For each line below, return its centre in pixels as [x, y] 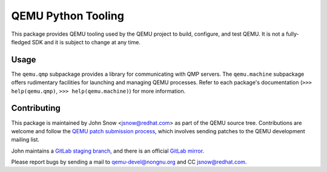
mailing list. [25, 140]
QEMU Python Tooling [68, 16]
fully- [292, 34]
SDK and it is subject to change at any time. [86, 42]
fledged [21, 42]
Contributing [36, 108]
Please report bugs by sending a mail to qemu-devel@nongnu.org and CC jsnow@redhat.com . [129, 162]
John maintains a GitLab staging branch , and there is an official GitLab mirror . [108, 151]
